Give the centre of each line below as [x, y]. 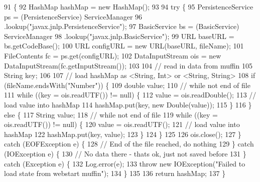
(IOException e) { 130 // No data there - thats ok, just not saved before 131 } [125, 153]
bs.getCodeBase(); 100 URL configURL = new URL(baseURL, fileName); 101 [124, 46]
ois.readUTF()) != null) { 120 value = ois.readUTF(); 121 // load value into [122, 124]
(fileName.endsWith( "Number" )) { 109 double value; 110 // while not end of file [127, 85]
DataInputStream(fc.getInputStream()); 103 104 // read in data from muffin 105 [128, 65]
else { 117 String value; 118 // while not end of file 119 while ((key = [111, 114]
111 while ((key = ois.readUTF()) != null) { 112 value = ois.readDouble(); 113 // [130, 95]
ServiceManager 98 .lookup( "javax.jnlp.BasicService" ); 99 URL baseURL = [119, 36]
